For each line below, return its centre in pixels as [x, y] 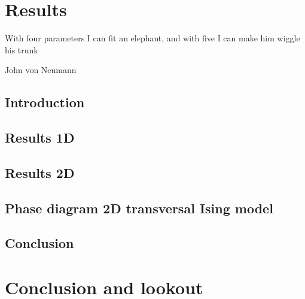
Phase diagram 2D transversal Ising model [139, 208]
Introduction [45, 102]
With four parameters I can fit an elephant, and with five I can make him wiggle [152, 38]
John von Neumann [41, 70]
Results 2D [40, 172]
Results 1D [40, 138]
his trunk [22, 49]
